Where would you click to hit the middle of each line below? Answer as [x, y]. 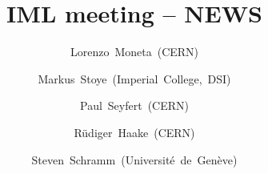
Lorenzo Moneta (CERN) [134, 52]
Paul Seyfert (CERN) [134, 105]
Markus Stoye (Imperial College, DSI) [134, 78]
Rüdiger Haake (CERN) [134, 132]
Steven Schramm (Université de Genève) [134, 159]
